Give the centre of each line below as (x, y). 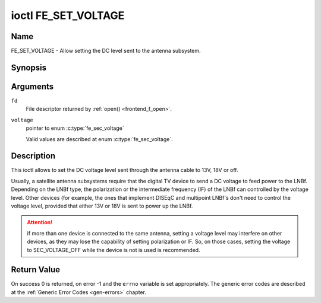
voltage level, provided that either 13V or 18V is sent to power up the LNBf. (102, 206)
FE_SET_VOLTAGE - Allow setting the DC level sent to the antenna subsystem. (106, 51)
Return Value (36, 270)
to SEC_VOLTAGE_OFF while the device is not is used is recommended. (114, 250)
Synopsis (29, 67)
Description (33, 156)
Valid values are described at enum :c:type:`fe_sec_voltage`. (99, 139)
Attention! (40, 222)
